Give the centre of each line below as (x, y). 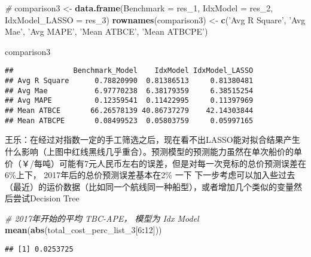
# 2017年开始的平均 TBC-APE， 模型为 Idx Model (102, 218)
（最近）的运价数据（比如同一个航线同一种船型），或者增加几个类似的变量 (149, 186)
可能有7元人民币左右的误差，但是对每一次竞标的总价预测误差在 (182, 163)
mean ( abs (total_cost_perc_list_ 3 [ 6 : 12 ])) (83, 230)
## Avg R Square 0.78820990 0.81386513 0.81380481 (129, 81)
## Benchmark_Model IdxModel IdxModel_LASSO (129, 71)
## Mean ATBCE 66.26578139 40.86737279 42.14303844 (129, 111)
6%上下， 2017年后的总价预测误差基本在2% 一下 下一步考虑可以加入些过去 (150, 175)
